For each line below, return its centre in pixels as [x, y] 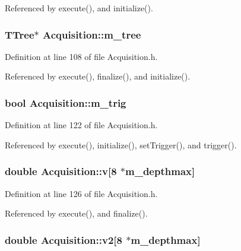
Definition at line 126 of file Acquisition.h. [81, 193]
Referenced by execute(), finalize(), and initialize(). [98, 76]
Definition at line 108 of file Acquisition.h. [81, 56]
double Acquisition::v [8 [61, 171]
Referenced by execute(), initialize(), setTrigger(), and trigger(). [121, 144]
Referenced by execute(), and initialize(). [79, 8]
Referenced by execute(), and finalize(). [76, 213]
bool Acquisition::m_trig [66, 102]
